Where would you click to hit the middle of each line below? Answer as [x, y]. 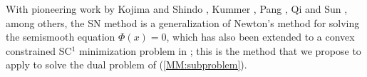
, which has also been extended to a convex [260, 37]
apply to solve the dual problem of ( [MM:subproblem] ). [126, 65]
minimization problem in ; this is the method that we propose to [220, 50]
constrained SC [39, 50]
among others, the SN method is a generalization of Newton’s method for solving [183, 22]
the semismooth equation [61, 37]
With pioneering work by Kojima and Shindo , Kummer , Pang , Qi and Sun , [177, 9]
